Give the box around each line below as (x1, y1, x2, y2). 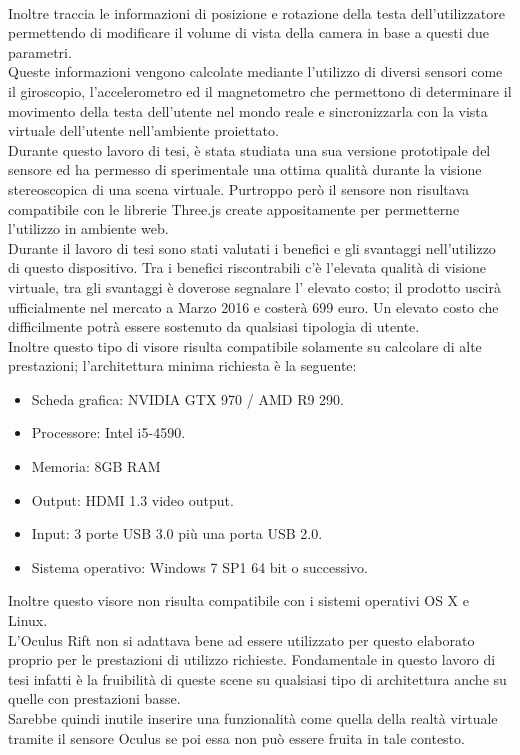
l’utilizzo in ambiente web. (8, 218, 169, 239)
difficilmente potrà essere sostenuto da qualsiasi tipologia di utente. (8, 316, 420, 337)
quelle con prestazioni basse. (8, 688, 181, 709)
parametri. (8, 41, 72, 62)
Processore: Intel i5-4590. (31, 422, 186, 443)
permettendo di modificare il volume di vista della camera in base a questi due (8, 22, 489, 43)
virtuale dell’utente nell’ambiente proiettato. (8, 120, 279, 141)
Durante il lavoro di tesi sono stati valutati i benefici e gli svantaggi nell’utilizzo (8, 237, 496, 258)
